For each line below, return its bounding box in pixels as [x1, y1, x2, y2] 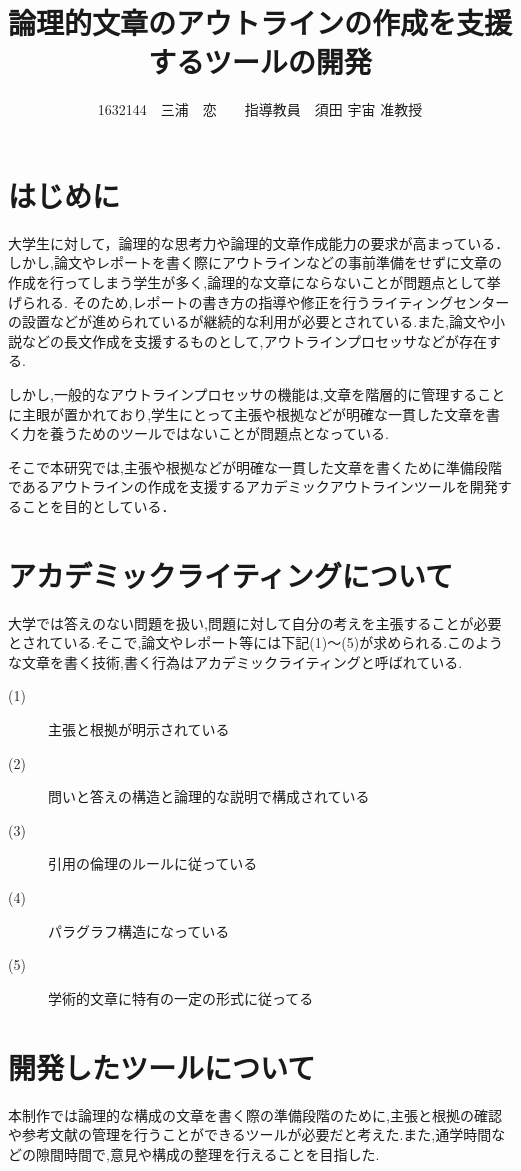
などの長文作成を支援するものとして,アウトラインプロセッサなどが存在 [21, 330, 488, 351]
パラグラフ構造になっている [48, 920, 230, 941]
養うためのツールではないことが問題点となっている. [49, 423, 389, 444]
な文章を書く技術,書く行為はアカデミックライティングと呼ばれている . [8, 651, 463, 672]
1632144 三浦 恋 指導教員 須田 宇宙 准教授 [97, 99, 423, 120]
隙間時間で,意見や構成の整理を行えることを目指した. [35, 1143, 380, 1164]
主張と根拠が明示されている [48, 719, 230, 740]
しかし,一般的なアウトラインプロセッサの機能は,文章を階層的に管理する [8, 384, 478, 404]
